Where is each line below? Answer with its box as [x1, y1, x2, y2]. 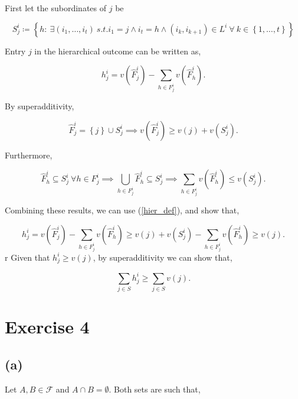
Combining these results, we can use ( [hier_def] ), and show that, [5, 204, 240, 216]
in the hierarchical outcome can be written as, [34, 44, 201, 57]
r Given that [5, 251, 50, 263]
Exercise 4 [5, 314, 90, 339]
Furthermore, [5, 148, 53, 161]
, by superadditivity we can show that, [93, 251, 232, 263]
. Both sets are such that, [109, 382, 201, 395]
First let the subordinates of [5, 2, 107, 14]
